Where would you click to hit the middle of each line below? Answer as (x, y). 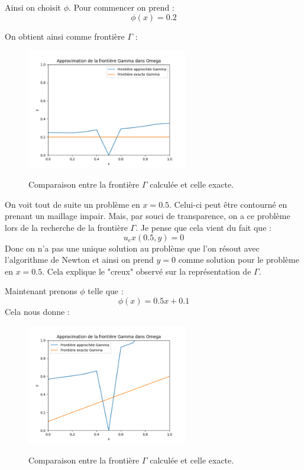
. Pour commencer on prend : (122, 7)
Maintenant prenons (41, 291)
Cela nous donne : (37, 311)
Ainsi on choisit (33, 7)
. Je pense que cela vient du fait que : (203, 227)
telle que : (106, 291)
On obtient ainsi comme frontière (65, 36)
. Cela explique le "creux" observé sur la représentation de (147, 271)
